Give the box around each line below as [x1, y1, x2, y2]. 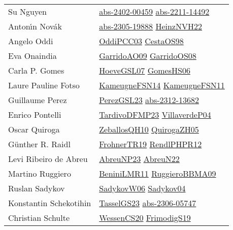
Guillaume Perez [8, 94, 67, 106]
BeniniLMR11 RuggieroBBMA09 [99, 168, 216, 179]
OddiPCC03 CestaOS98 [99, 35, 184, 47]
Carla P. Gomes [8, 64, 64, 76]
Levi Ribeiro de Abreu [8, 153, 88, 165]
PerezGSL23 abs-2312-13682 [99, 94, 199, 106]
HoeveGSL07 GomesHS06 [99, 64, 190, 76]
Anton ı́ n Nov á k [8, 20, 62, 32]
